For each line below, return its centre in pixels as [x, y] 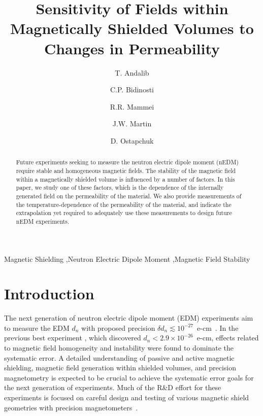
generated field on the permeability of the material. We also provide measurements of [129, 196]
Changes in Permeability [132, 48]
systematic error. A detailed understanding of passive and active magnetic [119, 357]
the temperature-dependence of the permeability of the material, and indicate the [124, 204]
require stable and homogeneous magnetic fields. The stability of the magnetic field [126, 170]
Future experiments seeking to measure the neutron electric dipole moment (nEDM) [127, 162]
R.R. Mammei [132, 106]
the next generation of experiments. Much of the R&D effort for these [113, 387]
